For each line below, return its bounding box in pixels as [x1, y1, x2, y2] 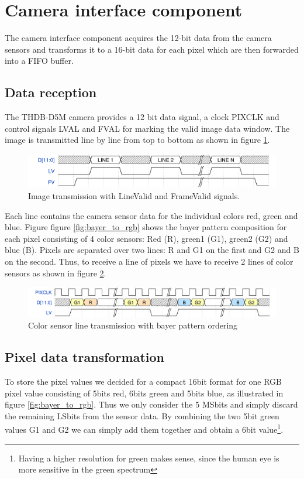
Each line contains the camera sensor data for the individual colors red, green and [5, 209, 298, 221]
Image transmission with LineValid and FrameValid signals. [28, 190, 240, 202]
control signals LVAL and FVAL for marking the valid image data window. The [5, 122, 290, 134]
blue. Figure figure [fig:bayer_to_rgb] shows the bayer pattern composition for [5, 221, 287, 233]
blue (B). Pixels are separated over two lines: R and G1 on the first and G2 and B [5, 244, 299, 256]
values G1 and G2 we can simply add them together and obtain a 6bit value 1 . [5, 422, 284, 435]
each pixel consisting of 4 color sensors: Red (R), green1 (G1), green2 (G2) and [5, 232, 288, 244]
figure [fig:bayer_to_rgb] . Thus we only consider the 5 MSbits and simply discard [5, 398, 298, 410]
